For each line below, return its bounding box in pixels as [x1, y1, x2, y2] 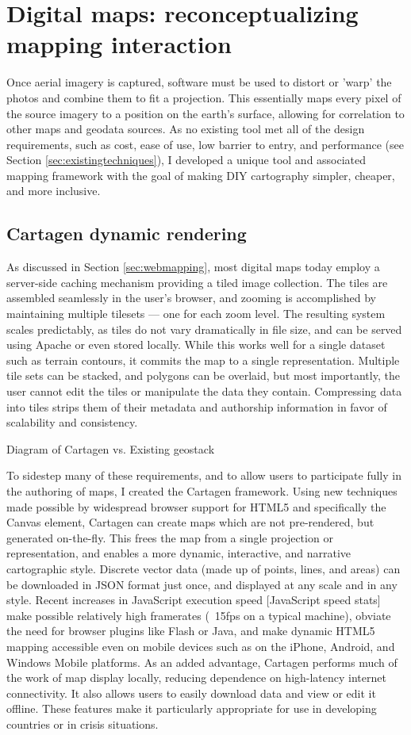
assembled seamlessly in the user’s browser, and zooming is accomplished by [6, 289, 376, 306]
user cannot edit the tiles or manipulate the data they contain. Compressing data [6, 383, 402, 400]
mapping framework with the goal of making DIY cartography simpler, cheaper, [6, 167, 395, 183]
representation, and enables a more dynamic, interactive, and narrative [6, 545, 351, 561]
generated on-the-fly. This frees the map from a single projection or [6, 529, 333, 546]
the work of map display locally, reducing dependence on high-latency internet [6, 669, 386, 686]
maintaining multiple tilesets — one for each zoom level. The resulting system [6, 305, 386, 322]
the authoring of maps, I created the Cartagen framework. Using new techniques [6, 482, 398, 499]
